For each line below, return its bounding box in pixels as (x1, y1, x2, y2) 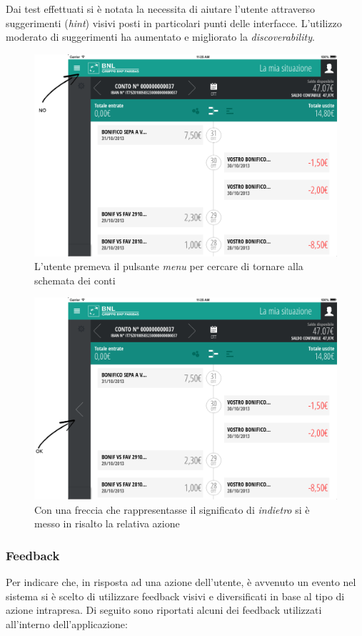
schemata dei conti (34, 272, 116, 287)
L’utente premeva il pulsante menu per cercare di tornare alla (34, 259, 303, 274)
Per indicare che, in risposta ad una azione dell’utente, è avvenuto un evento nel (6, 575, 356, 590)
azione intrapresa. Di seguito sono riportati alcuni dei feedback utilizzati (6, 602, 322, 617)
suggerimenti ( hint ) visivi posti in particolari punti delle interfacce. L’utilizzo (6, 15, 342, 30)
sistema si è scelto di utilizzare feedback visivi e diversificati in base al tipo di (6, 588, 345, 603)
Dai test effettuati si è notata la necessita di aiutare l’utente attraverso (6, 1, 316, 16)
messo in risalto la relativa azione (34, 516, 180, 531)
